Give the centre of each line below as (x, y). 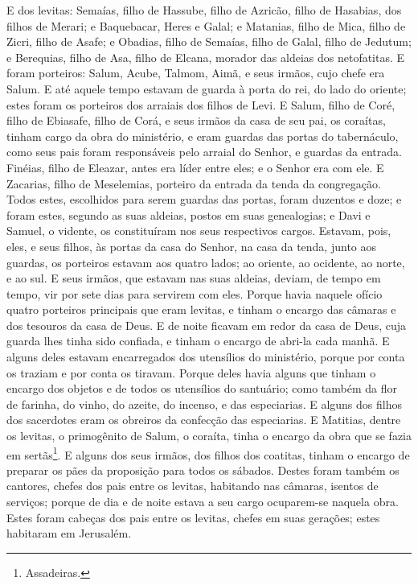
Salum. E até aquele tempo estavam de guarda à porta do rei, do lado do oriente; (207, 88)
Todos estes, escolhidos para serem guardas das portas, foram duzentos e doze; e (204, 199)
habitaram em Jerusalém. (69, 533)
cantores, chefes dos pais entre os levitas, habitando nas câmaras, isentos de (193, 486)
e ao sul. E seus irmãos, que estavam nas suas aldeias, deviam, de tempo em (194, 278)
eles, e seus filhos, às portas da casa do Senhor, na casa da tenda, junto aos (192, 246)
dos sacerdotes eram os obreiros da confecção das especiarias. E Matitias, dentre (204, 420)
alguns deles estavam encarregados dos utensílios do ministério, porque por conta (206, 357)
